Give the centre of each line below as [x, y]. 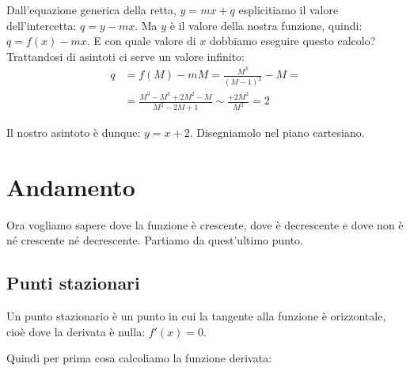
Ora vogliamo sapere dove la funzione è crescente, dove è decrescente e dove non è [205, 224]
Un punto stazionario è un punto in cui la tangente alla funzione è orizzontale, [196, 316]
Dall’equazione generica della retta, [91, 9]
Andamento [71, 186]
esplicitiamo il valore [289, 9]
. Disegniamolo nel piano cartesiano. [277, 132]
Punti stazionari [73, 283]
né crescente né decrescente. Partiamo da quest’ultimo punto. [155, 240]
